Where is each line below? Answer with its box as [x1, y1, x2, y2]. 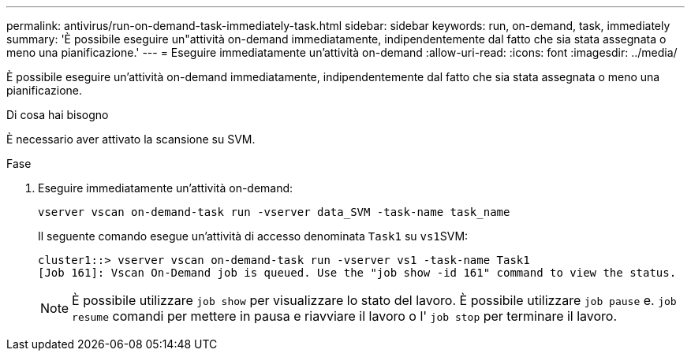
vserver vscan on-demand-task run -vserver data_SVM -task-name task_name [38, 206, 510, 218]
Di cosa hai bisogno [6, 108, 109, 121]
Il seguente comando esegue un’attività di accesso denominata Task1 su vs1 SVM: [38, 229, 469, 243]
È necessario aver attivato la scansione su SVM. [6, 132, 256, 146]
